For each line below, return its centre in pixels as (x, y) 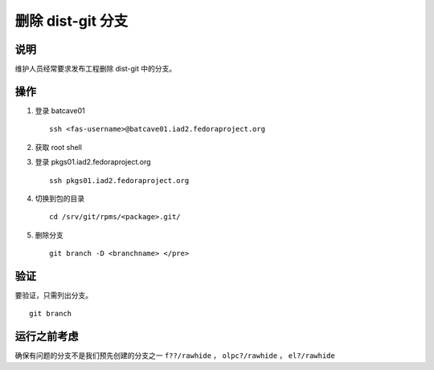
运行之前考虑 (47, 337)
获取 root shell (58, 147)
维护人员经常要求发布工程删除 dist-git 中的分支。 (96, 69)
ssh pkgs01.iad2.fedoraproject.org (119, 180)
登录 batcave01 (60, 110)
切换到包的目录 (59, 198)
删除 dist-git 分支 (72, 21)
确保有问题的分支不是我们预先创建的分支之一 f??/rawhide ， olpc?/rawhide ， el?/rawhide (175, 356)
